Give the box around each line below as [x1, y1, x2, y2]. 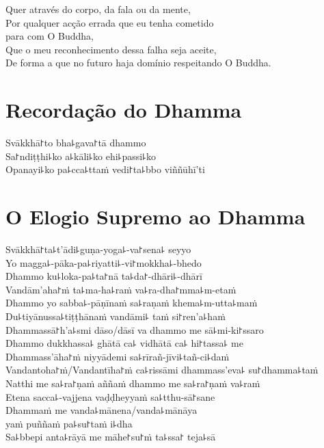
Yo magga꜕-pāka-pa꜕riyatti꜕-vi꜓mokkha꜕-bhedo [5, 255, 202, 269]
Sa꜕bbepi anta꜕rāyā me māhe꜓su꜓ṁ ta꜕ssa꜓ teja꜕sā [5, 430, 216, 444]
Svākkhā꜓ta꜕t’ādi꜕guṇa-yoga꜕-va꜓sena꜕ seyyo [5, 242, 191, 256]
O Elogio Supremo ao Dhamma [5, 202, 306, 230]
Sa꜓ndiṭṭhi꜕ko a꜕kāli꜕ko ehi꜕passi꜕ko [5, 148, 157, 163]
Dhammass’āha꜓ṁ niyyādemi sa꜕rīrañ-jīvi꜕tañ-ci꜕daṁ [5, 349, 230, 363]
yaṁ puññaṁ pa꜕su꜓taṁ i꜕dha [5, 416, 133, 430]
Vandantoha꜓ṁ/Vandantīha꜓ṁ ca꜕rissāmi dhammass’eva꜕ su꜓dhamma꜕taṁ [5, 363, 319, 377]
